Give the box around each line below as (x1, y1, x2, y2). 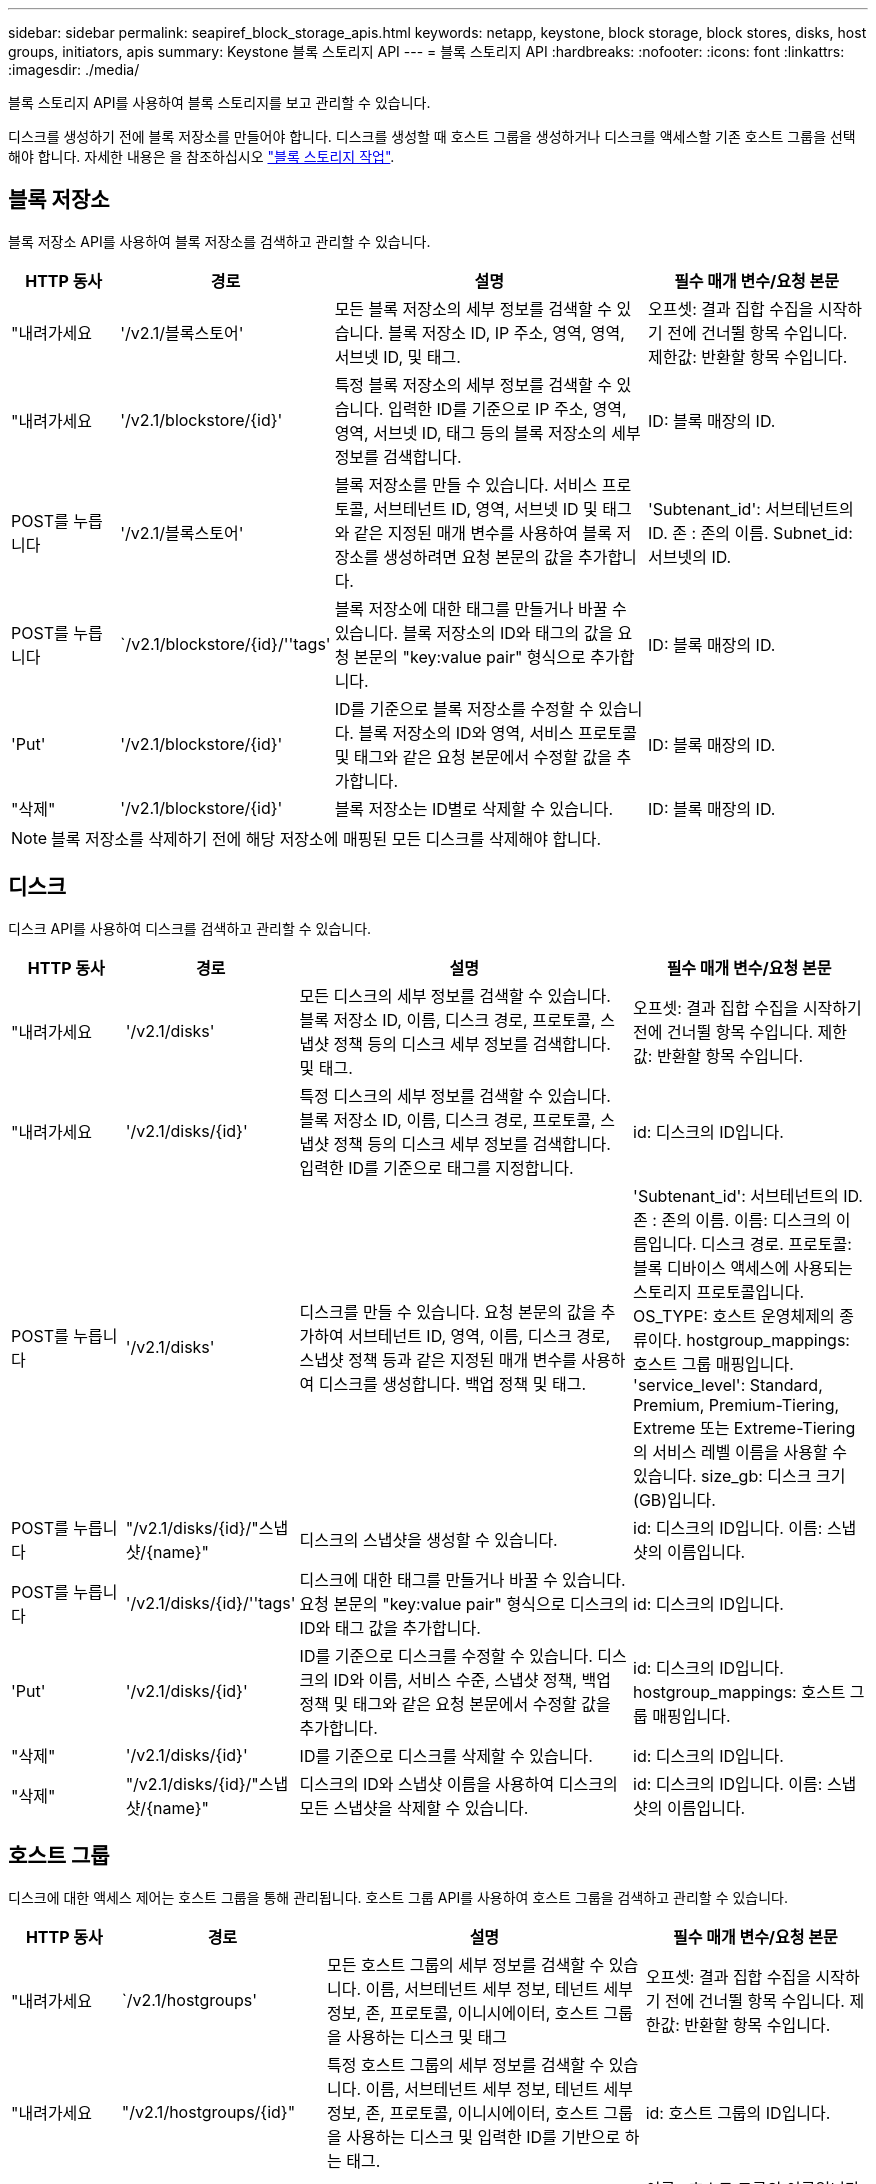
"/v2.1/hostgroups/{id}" (121, 2101, 296, 2122)
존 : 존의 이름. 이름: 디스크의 (633, 1209, 832, 1230)
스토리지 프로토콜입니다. (633, 1281, 805, 1302)
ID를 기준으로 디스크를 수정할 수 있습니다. (299, 1645, 593, 1666)
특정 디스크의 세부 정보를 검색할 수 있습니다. (299, 1085, 611, 1106)
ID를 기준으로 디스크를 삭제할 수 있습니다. (299, 1745, 593, 1766)
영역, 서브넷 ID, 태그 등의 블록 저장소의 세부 (334, 422, 641, 443)
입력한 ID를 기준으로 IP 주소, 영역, (387, 398, 627, 419)
